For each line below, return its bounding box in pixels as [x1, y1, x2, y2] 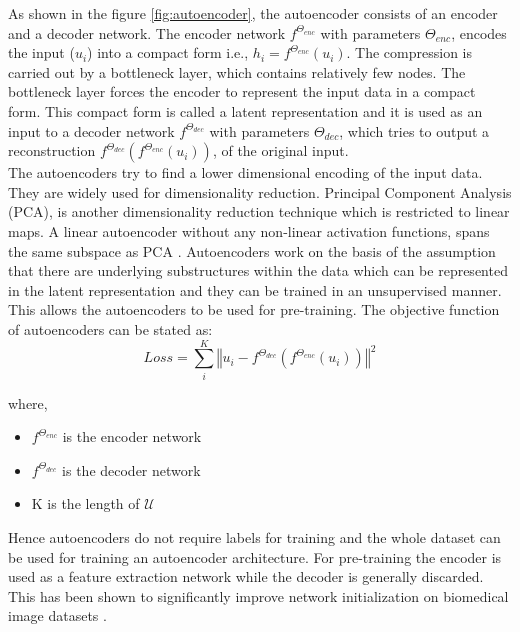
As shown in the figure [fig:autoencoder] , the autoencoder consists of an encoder [8, 3, 498, 23]
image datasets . [8, 605, 107, 626]
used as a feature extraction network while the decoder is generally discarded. [8, 566, 484, 587]
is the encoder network [62, 426, 202, 447]
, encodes [451, 22, 507, 43]
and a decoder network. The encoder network [8, 22, 286, 43]
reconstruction [8, 140, 96, 161]
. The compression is [346, 42, 473, 63]
